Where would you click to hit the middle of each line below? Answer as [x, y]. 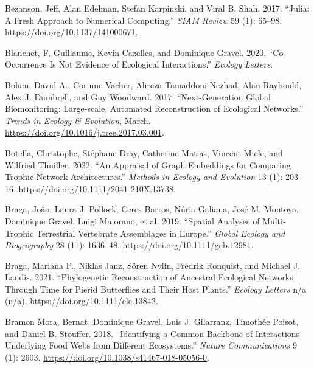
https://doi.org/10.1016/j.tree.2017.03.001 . [85, 132]
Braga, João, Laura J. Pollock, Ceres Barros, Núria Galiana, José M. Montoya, [152, 209]
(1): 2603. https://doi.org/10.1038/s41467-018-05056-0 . [107, 357]
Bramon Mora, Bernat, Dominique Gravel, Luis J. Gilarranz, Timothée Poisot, [152, 321]
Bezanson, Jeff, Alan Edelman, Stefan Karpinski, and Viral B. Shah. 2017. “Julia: [157, 8]
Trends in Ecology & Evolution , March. [78, 120]
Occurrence [26, 64]
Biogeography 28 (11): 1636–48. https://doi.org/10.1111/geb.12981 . [129, 245]
